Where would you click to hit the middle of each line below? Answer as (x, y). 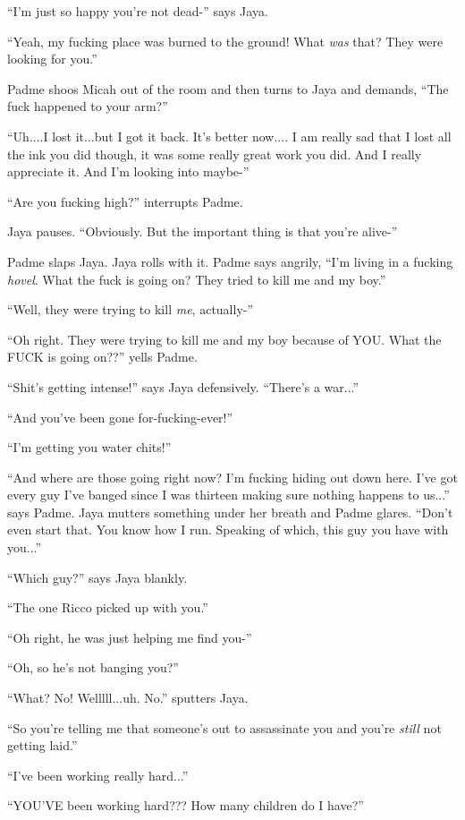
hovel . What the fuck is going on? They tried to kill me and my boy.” (197, 279)
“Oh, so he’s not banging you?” (93, 667)
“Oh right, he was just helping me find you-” (130, 637)
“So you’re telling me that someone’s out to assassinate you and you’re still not (224, 727)
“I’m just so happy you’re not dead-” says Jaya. (138, 11)
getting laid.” (42, 745)
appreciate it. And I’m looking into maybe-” (128, 171)
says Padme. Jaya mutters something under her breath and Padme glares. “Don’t (230, 512)
